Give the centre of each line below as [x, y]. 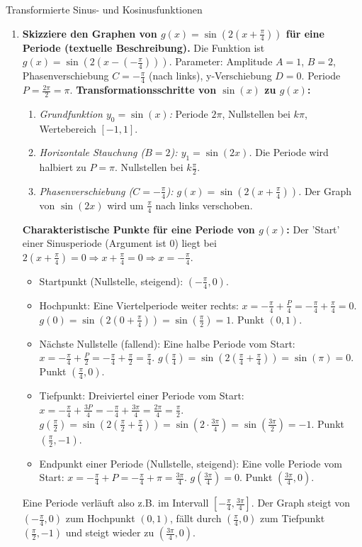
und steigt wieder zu [110, 532]
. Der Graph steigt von [301, 503]
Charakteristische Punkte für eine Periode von [138, 229]
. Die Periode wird [289, 152]
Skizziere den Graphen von [90, 33]
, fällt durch [196, 518]
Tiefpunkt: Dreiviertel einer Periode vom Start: [142, 396]
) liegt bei [196, 243]
